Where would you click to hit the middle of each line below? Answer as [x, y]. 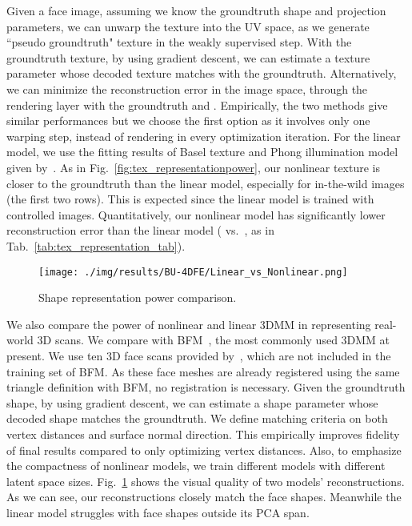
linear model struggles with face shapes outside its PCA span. [158, 512]
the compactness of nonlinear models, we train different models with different [196, 466]
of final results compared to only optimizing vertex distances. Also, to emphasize [204, 450]
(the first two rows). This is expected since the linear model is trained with [190, 199]
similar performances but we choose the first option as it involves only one [188, 120]
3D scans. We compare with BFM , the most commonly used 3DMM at [214, 340]
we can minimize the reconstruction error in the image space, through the [187, 88]
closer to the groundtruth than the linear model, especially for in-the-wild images [206, 183]
